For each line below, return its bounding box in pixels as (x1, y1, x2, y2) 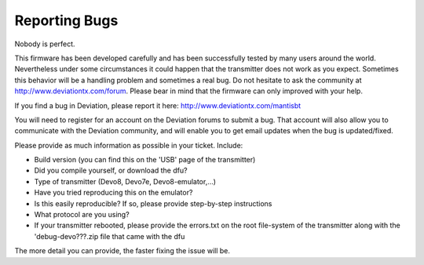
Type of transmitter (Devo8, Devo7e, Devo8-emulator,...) (34, 176, 216, 186)
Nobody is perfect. (14, 39, 75, 49)
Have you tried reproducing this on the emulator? (34, 188, 193, 198)
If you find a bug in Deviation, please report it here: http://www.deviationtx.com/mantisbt (14, 100, 302, 110)
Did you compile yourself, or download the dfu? (34, 165, 188, 176)
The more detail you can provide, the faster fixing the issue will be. (14, 246, 231, 256)
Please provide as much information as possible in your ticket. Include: (14, 140, 243, 150)
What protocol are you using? (34, 210, 130, 220)
